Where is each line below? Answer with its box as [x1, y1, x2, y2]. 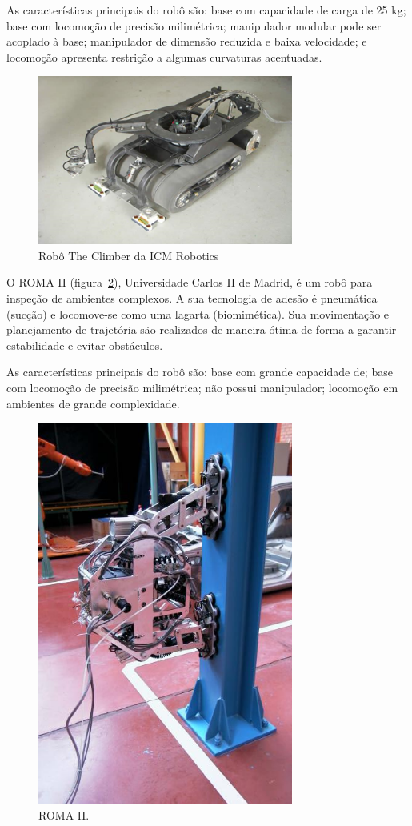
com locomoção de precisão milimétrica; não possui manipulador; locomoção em [6, 379, 398, 395]
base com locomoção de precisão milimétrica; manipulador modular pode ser [6, 17, 382, 34]
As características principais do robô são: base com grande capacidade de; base [6, 363, 393, 380]
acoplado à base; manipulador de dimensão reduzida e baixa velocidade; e [6, 33, 367, 50]
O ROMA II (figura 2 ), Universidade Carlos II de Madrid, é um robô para [6, 274, 373, 291]
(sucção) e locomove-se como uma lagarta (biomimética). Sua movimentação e [6, 305, 390, 322]
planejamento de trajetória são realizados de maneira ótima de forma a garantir [6, 321, 397, 338]
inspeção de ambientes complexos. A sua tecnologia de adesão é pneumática [6, 289, 378, 306]
